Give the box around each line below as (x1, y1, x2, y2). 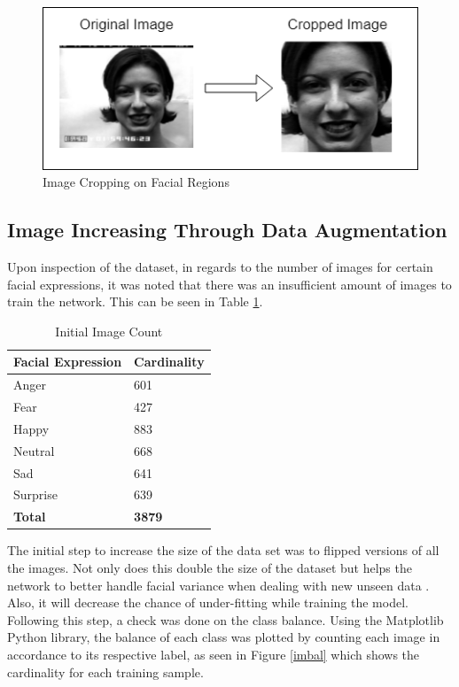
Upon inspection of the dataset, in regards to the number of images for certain (7, 258, 433, 276)
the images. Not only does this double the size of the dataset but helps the (7, 558, 412, 576)
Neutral (13, 441, 55, 459)
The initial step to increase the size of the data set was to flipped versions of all (7, 541, 440, 560)
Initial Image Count (55, 321, 163, 340)
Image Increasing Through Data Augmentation (7, 216, 447, 243)
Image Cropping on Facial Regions (43, 173, 229, 191)
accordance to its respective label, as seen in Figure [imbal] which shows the (7, 645, 420, 663)
